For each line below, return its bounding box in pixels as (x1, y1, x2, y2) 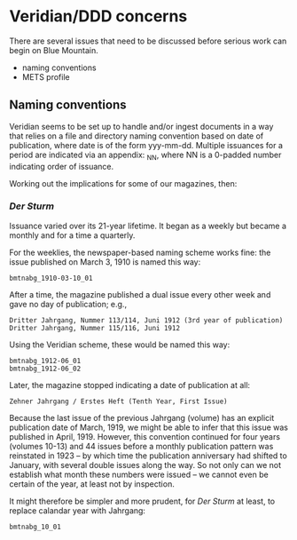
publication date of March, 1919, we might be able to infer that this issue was (9, 422, 289, 433)
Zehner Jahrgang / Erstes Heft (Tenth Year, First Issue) (9, 397, 228, 406)
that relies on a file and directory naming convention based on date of (9, 131, 264, 141)
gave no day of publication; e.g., (9, 298, 127, 309)
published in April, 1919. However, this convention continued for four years (9, 431, 281, 441)
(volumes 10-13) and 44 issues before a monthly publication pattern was (9, 441, 274, 451)
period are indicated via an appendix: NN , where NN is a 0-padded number (9, 149, 282, 162)
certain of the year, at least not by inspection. (9, 478, 175, 489)
